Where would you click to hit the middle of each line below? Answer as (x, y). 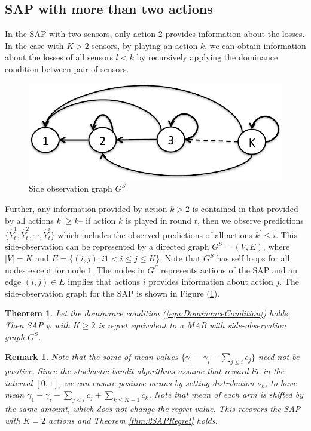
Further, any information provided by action (86, 208)
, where (276, 246)
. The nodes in (118, 270)
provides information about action (211, 281)
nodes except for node (45, 270)
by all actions (29, 220)
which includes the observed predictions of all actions (155, 234)
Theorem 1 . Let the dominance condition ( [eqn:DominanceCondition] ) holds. (148, 313)
